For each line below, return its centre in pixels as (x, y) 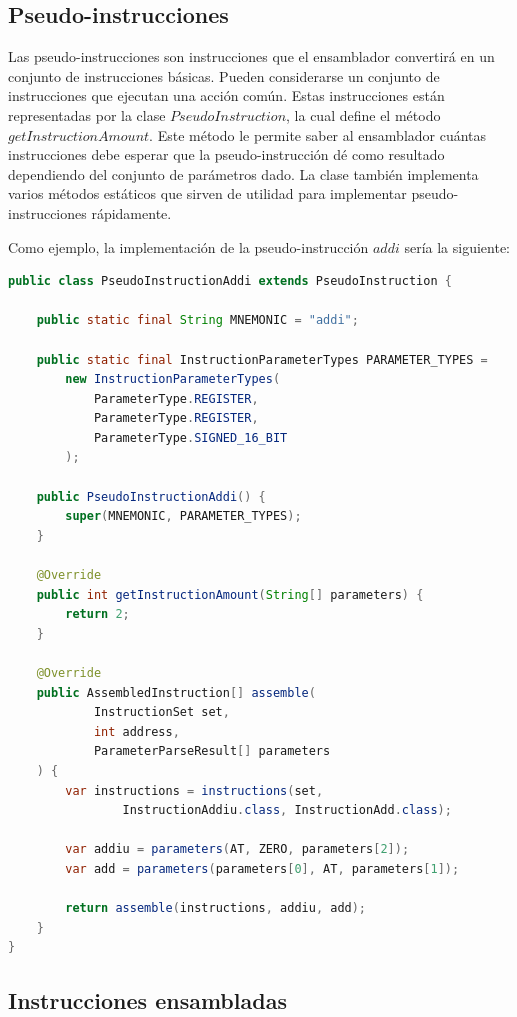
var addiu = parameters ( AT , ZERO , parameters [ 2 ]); (237, 849)
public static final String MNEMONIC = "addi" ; (197, 320)
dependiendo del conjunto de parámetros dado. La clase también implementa (243, 173)
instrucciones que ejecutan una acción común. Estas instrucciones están (226, 95)
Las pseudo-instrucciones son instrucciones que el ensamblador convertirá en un (251, 56)
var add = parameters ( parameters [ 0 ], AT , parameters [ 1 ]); (262, 868)
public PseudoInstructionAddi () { (151, 496)
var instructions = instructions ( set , (194, 790)
